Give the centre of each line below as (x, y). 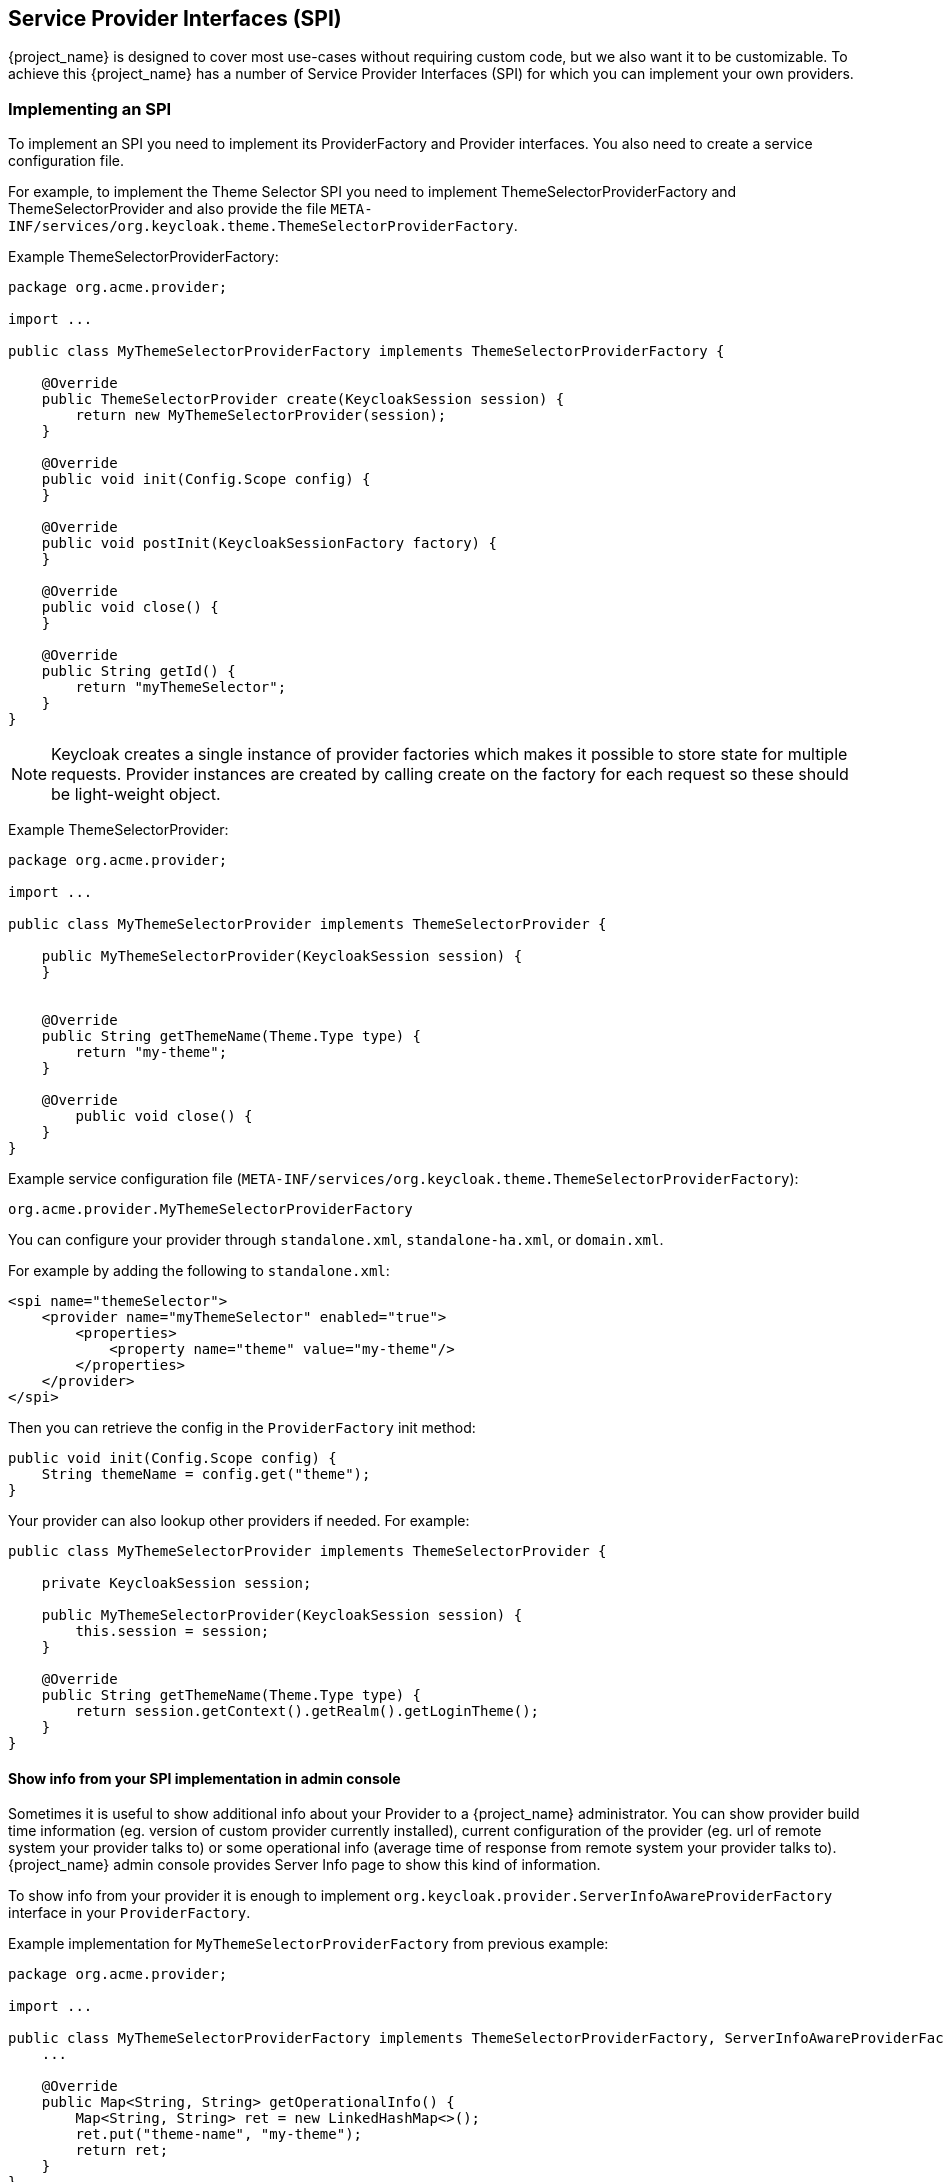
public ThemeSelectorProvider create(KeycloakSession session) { (303, 399)
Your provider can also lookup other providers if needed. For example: (239, 1521)
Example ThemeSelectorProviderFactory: (143, 257)
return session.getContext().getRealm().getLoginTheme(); (307, 1711)
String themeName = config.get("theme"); (206, 1474)
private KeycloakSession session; (176, 1583)
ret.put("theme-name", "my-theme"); (219, 2134)
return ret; (122, 2150)
